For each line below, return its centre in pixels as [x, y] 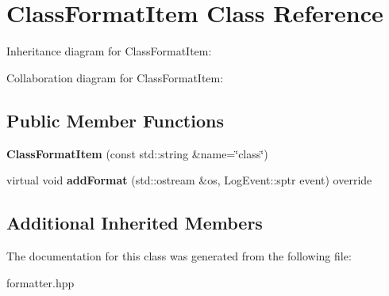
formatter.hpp [40, 282]
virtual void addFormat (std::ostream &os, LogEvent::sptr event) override [189, 180]
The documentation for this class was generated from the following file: [179, 255]
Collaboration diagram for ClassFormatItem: [115, 77]
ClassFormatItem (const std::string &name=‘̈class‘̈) [137, 153]
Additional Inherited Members [135, 223]
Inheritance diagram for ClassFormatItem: [109, 51]
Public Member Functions [115, 120]
